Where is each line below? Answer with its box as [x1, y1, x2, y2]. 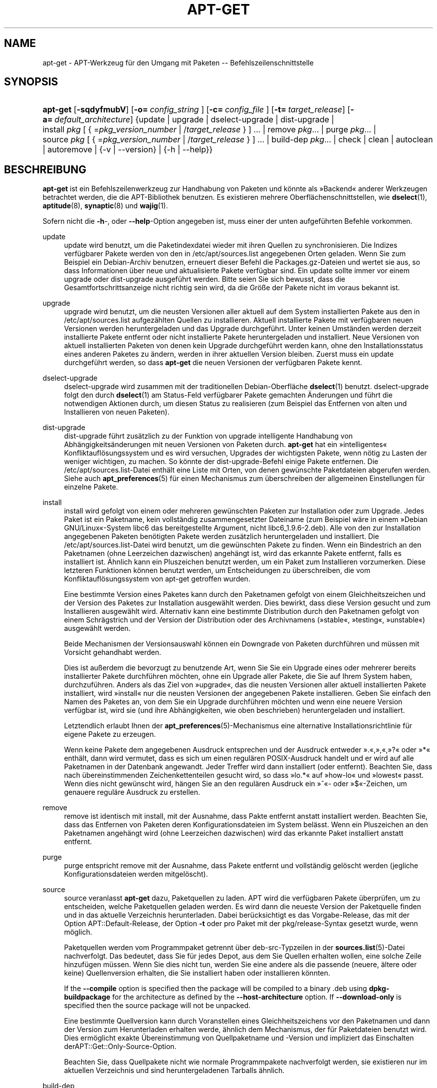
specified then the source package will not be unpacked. [64, 1001, 251, 1010]
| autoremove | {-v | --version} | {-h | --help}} [42, 144, 213, 155]
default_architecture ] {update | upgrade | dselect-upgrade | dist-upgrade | [54, 114, 334, 125]
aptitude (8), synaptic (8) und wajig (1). [42, 201, 168, 210]
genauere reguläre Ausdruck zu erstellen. [64, 788, 200, 797]
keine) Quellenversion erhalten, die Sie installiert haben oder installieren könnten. [64, 969, 330, 978]
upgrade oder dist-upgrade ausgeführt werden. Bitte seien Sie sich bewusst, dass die [64, 275, 345, 284]
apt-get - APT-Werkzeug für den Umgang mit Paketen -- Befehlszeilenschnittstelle [42, 58, 314, 67]
